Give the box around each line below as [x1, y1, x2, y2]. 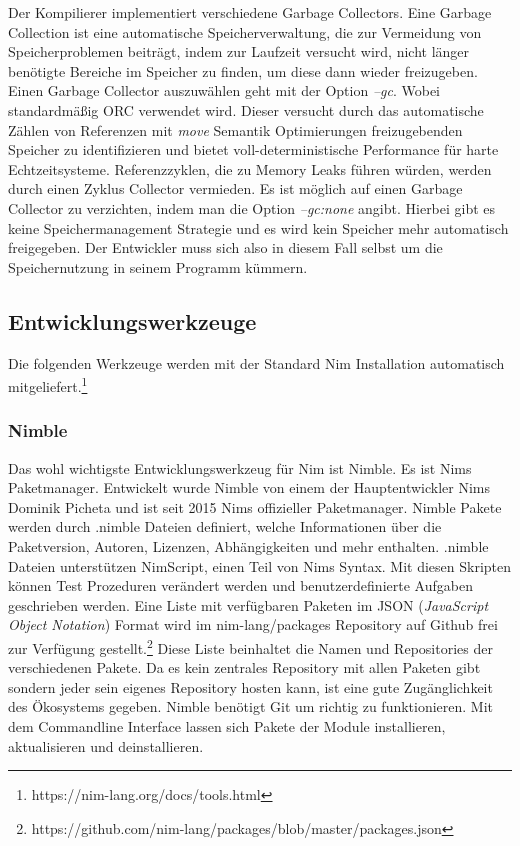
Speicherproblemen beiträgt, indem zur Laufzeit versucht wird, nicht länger [8, 41, 470, 62]
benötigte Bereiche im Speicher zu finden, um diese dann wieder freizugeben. [8, 60, 478, 81]
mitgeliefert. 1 [8, 373, 88, 396]
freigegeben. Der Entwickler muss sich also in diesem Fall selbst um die [8, 237, 443, 258]
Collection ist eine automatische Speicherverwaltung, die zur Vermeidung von [8, 21, 482, 42]
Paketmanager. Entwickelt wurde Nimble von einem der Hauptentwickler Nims [8, 477, 491, 498]
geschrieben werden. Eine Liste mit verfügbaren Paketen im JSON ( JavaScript [8, 594, 489, 615]
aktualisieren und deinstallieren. [8, 735, 204, 756]
